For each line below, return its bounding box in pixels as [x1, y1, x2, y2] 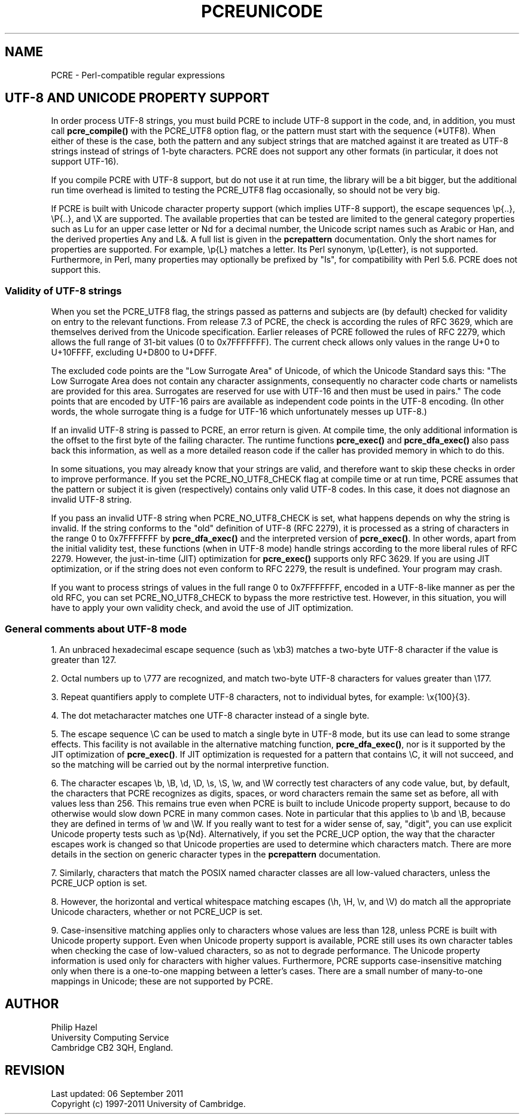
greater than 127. [51, 654, 117, 665]
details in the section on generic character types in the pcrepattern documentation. [51, 849, 381, 859]
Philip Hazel [51, 1021, 98, 1032]
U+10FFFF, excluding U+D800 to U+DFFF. [51, 347, 217, 358]
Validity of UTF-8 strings [5, 284, 122, 297]
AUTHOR [5, 996, 59, 1012]
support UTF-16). [51, 156, 119, 167]
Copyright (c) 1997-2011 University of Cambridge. [51, 1098, 246, 1109]
